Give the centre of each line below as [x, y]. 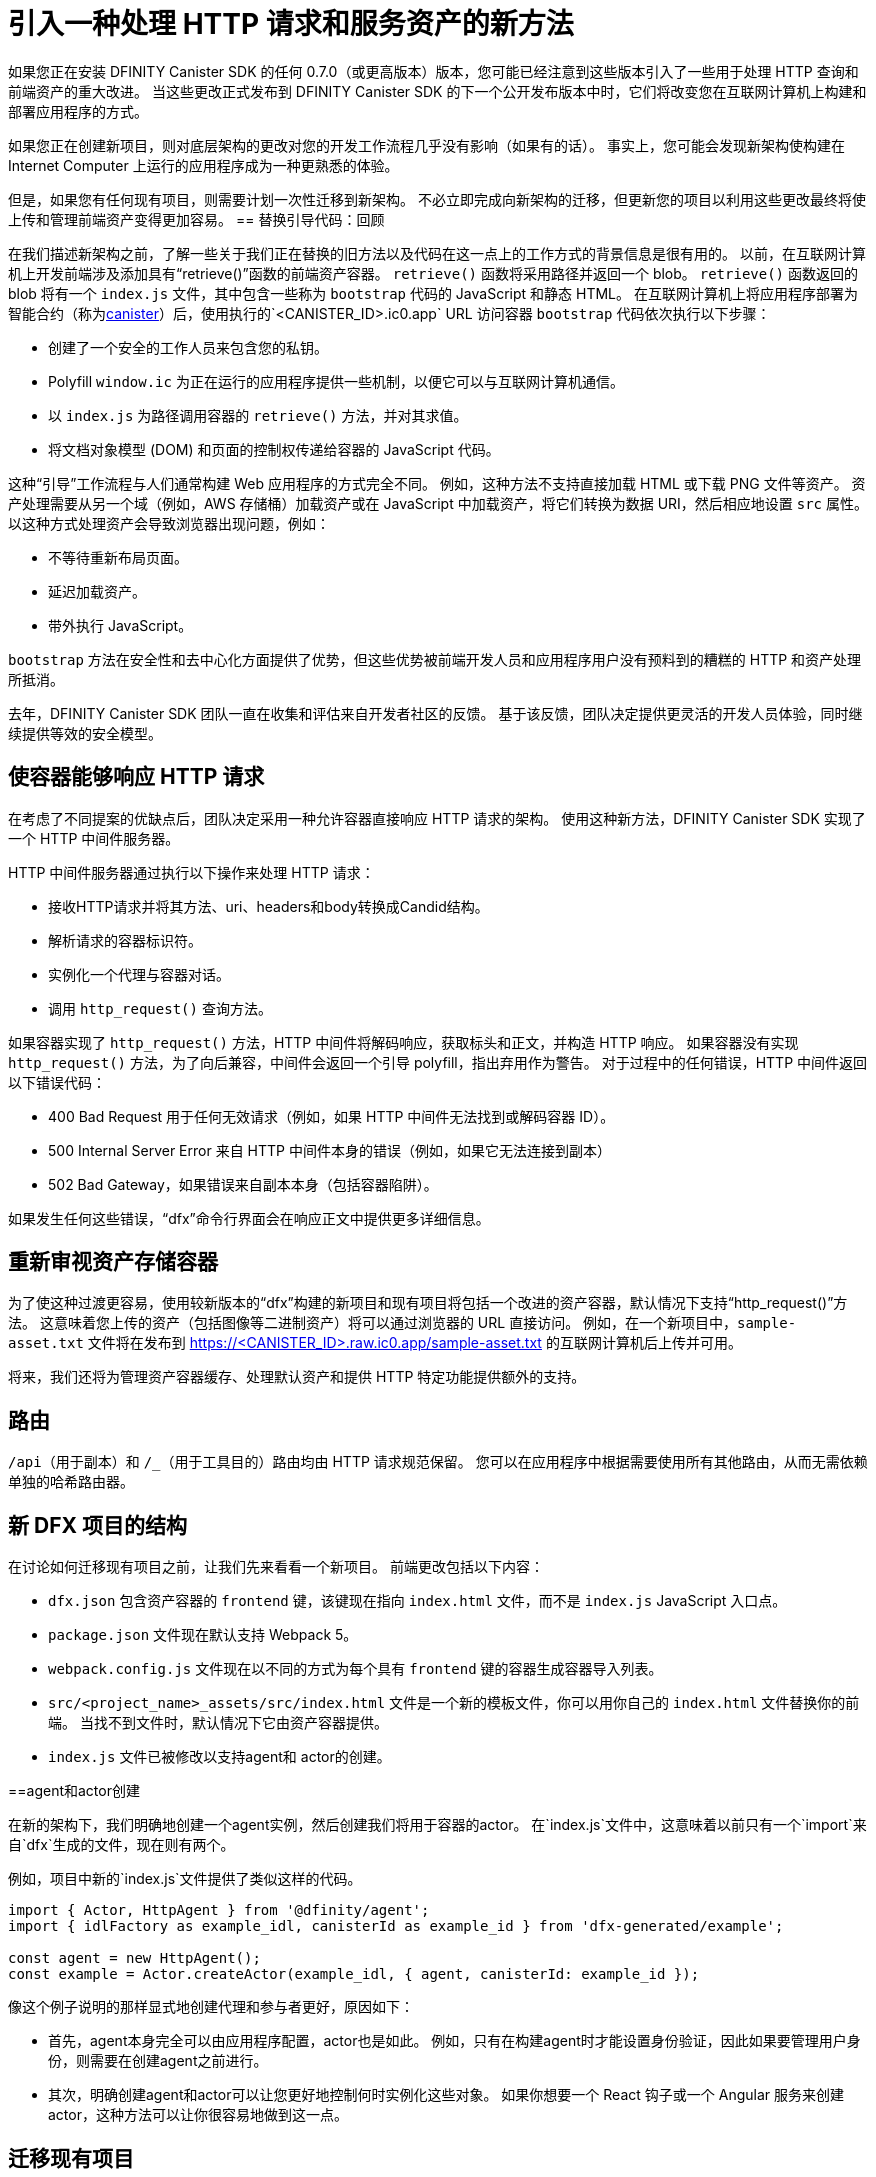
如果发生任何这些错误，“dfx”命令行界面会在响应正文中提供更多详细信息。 [249, 1218]
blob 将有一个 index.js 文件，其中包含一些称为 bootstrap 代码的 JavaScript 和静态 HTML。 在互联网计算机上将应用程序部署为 [433, 293]
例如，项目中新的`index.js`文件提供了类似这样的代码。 [185, 1879]
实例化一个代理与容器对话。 [139, 974]
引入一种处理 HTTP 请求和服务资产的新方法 [291, 24]
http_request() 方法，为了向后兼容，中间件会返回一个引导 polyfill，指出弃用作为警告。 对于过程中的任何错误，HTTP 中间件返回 [438, 1062]
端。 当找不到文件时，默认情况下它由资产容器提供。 [218, 1723]
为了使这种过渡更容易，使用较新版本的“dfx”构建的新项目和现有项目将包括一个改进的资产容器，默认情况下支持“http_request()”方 [428, 1303]
